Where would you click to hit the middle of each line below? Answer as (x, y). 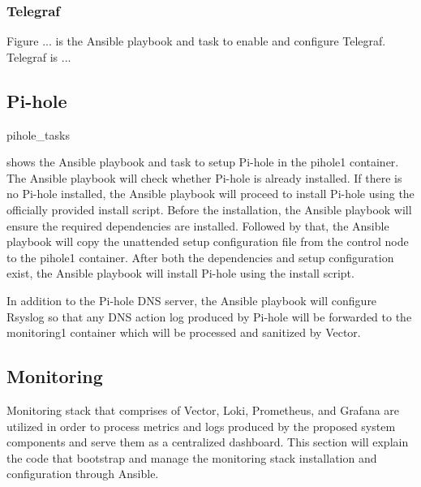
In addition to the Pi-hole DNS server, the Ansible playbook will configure (192, 300)
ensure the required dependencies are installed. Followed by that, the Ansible (198, 225)
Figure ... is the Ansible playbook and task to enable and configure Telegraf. (196, 41)
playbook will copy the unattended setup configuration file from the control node (208, 241)
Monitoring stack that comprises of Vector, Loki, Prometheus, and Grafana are (203, 409)
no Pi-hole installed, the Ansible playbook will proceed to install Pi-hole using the (210, 194)
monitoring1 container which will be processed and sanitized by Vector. (184, 332)
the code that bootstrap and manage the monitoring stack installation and (192, 457)
